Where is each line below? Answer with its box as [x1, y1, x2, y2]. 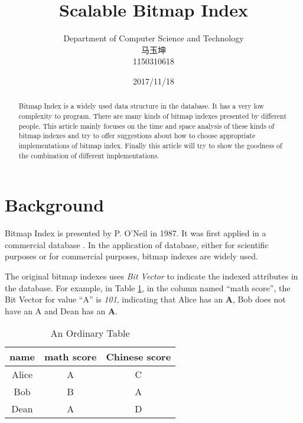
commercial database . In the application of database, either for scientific [5, 238, 269, 250]
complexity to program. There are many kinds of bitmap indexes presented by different [18, 110, 287, 121]
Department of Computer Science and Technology [63, 32, 244, 44]
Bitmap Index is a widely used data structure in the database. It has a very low [18, 101, 264, 111]
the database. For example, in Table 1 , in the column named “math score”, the [5, 281, 291, 294]
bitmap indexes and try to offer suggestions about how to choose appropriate [18, 131, 256, 141]
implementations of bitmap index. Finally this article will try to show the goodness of [18, 140, 282, 150]
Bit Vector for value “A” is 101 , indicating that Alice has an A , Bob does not [5, 293, 286, 305]
